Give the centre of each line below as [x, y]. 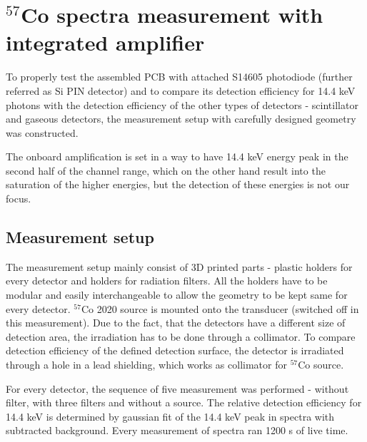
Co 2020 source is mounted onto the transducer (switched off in [220, 308]
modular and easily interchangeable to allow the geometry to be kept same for [177, 295]
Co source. [321, 365]
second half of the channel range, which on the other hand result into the [166, 170]
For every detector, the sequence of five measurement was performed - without [177, 388]
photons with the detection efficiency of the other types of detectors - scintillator [182, 104]
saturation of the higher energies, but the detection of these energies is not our [178, 184]
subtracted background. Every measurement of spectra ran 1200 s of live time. [177, 430]
